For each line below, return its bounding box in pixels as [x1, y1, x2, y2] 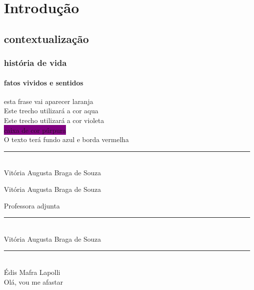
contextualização [4, 31, 89, 46]
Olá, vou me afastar [4, 276, 63, 287]
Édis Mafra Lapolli [4, 267, 61, 277]
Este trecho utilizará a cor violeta [4, 115, 104, 125]
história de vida [4, 57, 67, 69]
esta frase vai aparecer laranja [4, 96, 93, 106]
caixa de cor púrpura [4, 124, 66, 135]
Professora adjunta [4, 200, 60, 210]
